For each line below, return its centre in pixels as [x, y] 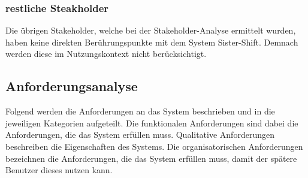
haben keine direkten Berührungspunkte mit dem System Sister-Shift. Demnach [152, 42]
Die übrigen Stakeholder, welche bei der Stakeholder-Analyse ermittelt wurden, [151, 30]
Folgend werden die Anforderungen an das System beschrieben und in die [140, 111]
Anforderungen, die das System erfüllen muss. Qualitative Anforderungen [140, 135]
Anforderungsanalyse [72, 86]
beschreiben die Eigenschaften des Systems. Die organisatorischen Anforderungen [154, 146]
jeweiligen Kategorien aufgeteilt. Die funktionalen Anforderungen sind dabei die [152, 123]
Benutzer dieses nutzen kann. [59, 170]
